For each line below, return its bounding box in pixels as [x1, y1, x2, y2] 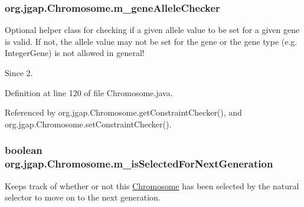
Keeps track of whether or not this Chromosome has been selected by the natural [5, 179, 299, 192]
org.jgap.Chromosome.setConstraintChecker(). [5, 117, 172, 130]
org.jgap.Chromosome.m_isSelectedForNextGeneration [5, 156, 273, 171]
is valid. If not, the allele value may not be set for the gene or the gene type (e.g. [5, 35, 298, 47]
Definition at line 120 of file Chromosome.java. [5, 86, 173, 98]
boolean [5, 143, 43, 157]
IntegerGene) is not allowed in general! [5, 47, 145, 59]
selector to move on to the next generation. [5, 191, 161, 203]
